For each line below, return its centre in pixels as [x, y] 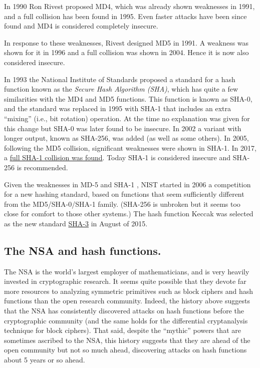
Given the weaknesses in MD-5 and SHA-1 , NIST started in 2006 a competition [127, 184]
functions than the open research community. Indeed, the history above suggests [127, 301]
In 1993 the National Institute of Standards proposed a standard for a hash [120, 79]
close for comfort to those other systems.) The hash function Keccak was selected [129, 214]
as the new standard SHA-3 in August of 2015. [76, 223]
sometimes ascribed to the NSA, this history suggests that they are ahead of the [127, 340]
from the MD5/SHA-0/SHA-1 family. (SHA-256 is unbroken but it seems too [122, 204]
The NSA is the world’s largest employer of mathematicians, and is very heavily [127, 271]
